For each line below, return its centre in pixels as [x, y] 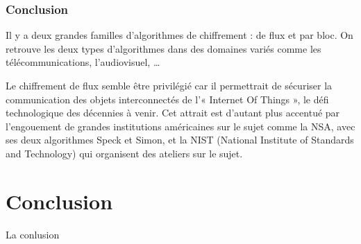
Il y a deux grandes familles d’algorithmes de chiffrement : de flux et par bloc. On [179, 35]
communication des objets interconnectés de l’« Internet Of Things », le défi [167, 99]
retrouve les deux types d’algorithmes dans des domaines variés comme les [163, 48]
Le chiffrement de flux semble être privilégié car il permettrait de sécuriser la [169, 85]
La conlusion [33, 234]
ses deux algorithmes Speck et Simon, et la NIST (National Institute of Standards [180, 140]
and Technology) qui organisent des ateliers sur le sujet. [124, 153]
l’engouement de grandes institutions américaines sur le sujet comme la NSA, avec [180, 126]
